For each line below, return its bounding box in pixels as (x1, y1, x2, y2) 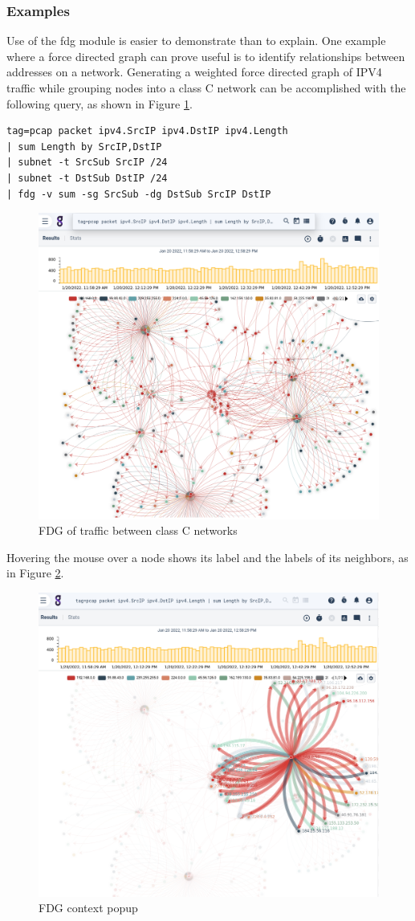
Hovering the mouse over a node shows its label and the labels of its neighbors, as (6, 548, 409, 565)
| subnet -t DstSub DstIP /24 (6, 172, 168, 184)
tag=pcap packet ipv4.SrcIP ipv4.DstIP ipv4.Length (6, 125, 288, 137)
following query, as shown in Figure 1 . (6, 95, 193, 112)
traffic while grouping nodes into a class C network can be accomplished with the (6, 79, 406, 96)
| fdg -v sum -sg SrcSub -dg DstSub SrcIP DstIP (6, 188, 271, 200)
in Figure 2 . (6, 564, 64, 581)
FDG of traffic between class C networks (39, 522, 238, 539)
